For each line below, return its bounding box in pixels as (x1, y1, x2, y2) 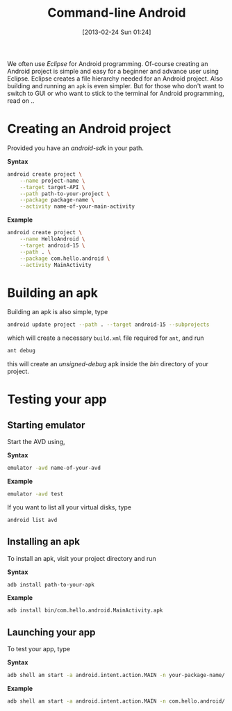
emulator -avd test (7, 490, 64, 498)
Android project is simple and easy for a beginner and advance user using (7, 67, 219, 75)
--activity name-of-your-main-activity (19, 203, 135, 210)
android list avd (7, 516, 58, 523)
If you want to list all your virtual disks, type (7, 502, 132, 512)
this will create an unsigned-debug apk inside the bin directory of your (7, 360, 208, 368)
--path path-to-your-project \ (19, 190, 110, 197)
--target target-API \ (19, 183, 85, 190)
